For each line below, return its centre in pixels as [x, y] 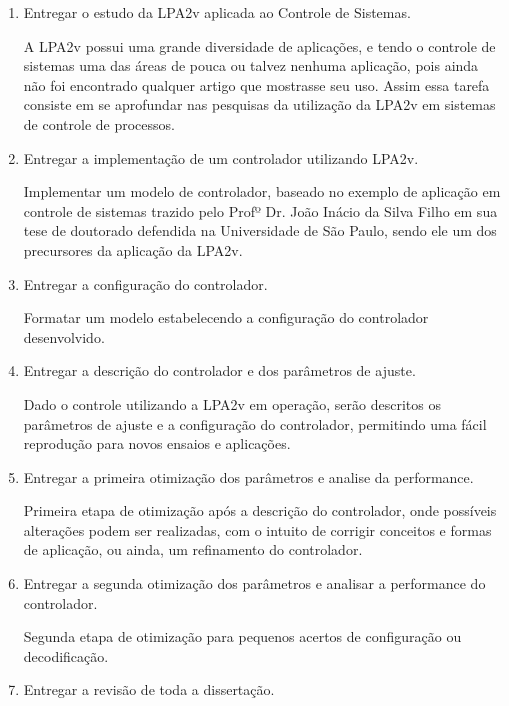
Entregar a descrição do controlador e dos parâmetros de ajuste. [219, 370]
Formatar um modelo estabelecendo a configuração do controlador [226, 317]
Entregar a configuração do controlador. [145, 283]
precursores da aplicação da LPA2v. [133, 249]
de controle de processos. [99, 123]
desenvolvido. [64, 336]
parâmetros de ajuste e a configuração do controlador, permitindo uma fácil [255, 423]
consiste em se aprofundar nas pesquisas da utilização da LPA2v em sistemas [259, 104]
